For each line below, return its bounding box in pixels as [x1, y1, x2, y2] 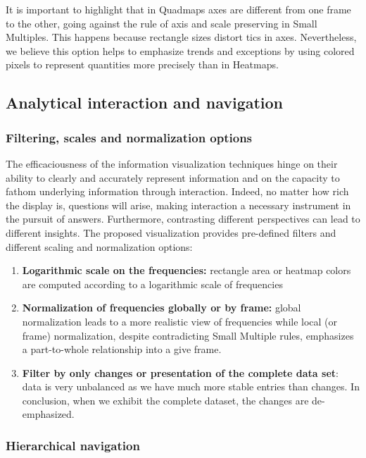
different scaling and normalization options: [6, 239, 193, 254]
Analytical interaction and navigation [6, 92, 284, 113]
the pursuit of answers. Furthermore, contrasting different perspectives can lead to [6, 211, 360, 226]
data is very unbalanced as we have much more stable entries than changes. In [22, 379, 360, 394]
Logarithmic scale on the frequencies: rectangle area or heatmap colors [22, 263, 351, 278]
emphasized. [22, 407, 75, 421]
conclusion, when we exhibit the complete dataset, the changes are [22, 392, 309, 407]
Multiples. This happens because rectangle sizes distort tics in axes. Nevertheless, [6, 30, 357, 44]
